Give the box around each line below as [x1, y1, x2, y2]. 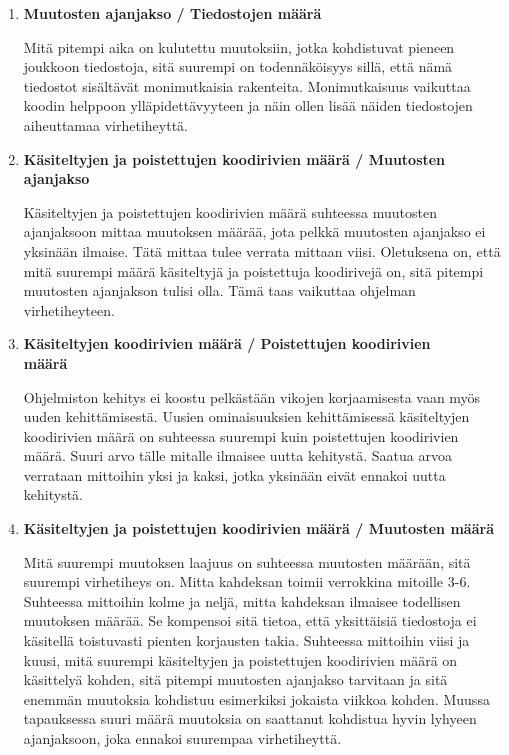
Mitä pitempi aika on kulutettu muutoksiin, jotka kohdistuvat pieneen [23, 36, 455, 57]
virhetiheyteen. [23, 299, 115, 320]
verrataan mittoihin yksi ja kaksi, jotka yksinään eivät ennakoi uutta [23, 464, 446, 485]
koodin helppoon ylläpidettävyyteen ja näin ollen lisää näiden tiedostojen [23, 95, 473, 116]
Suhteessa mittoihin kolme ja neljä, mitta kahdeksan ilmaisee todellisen [23, 590, 461, 611]
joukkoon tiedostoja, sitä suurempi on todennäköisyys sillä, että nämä [23, 56, 453, 77]
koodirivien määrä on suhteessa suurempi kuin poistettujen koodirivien [23, 425, 459, 446]
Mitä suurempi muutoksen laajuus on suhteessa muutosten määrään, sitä [23, 551, 471, 572]
